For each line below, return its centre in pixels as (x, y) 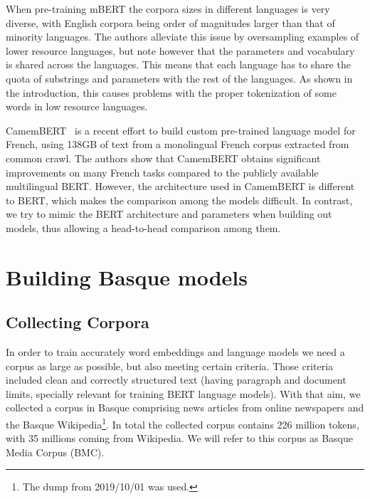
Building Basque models (127, 277)
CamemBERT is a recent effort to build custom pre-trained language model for (181, 130)
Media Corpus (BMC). (55, 452)
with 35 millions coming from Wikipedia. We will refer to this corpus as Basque (180, 438)
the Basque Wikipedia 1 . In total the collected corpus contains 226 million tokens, (183, 423)
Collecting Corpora (78, 322)
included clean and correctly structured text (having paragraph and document (176, 380)
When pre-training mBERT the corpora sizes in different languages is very (168, 9)
